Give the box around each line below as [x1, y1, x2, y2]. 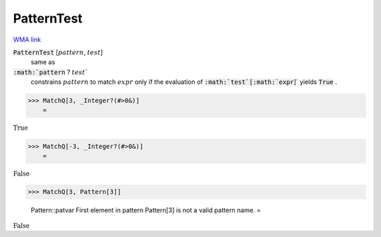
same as [30, 58, 56, 66]
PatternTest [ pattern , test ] [13, 48, 103, 56]
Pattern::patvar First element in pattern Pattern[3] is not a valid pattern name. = [30, 206, 261, 214]
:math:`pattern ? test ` [13, 68, 88, 76]
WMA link [13, 35, 42, 44]
